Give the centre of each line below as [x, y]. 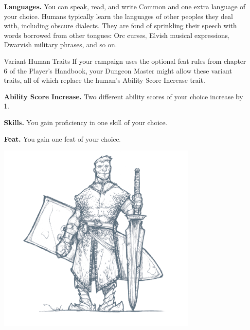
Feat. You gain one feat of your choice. [62, 138]
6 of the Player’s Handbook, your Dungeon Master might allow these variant [118, 70]
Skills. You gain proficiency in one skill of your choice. [86, 122]
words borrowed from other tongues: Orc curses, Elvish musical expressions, [117, 35]
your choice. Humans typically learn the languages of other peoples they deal [118, 16]
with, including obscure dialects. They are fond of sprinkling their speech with [120, 26]
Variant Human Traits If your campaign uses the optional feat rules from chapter [125, 61]
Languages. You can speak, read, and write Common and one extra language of [125, 6]
